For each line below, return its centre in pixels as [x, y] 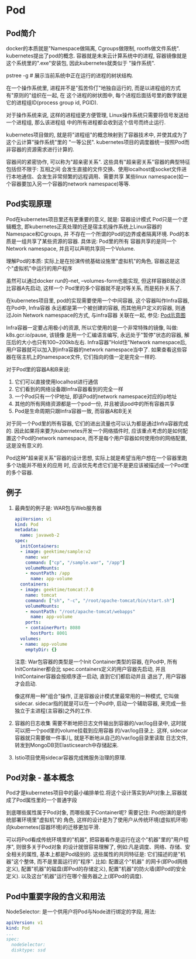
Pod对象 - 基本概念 [40, 777]
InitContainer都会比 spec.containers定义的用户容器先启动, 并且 [90, 669]
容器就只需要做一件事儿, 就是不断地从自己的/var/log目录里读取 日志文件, [101, 738]
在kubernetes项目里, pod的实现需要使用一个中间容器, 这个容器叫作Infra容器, [98, 300]
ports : [33, 622]
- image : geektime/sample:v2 [56, 552]
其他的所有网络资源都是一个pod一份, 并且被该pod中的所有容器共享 [94, 403]
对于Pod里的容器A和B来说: [38, 369]
